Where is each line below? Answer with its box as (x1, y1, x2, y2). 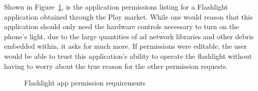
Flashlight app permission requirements (24, 77, 146, 88)
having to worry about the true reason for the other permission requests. (4, 60, 228, 71)
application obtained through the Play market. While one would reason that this (4, 11, 253, 22)
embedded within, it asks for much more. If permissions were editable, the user (4, 41, 247, 51)
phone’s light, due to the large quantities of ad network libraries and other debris (4, 31, 254, 41)
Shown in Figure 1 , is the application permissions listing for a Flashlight (4, 2, 228, 12)
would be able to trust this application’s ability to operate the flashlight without (4, 50, 252, 61)
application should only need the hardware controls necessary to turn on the (4, 21, 239, 32)
